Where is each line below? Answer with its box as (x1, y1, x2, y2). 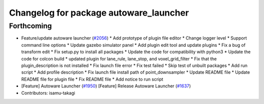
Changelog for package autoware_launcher (9, 7, 189, 18)
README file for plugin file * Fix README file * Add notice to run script (21, 76, 163, 82)
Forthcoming (9, 21, 52, 30)
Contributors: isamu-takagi (21, 90, 75, 96)
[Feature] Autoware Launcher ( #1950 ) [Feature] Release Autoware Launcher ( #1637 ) (21, 83, 191, 89)
